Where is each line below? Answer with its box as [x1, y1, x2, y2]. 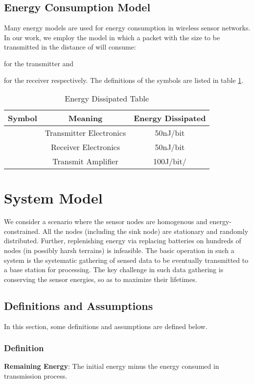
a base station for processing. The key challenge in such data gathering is [4, 264, 224, 275]
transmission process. [4, 371, 68, 381]
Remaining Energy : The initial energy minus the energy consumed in [4, 361, 219, 371]
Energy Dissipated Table [65, 93, 149, 104]
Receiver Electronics [50, 141, 120, 153]
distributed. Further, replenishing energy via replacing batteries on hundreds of [4, 235, 241, 246]
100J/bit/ [153, 155, 186, 167]
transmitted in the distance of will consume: [4, 42, 136, 52]
